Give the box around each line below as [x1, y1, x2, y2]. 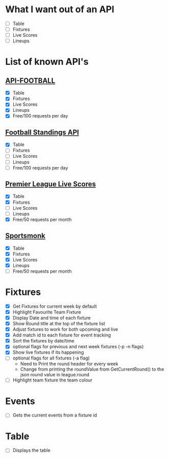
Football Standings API [5, 128, 79, 136]
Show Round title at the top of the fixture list [12, 321, 105, 326]
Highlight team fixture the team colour [12, 377, 93, 383]
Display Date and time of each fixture [12, 315, 91, 321]
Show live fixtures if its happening [12, 349, 84, 355]
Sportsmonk [5, 231, 46, 240]
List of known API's [5, 56, 89, 67]
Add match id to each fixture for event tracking [12, 332, 111, 338]
